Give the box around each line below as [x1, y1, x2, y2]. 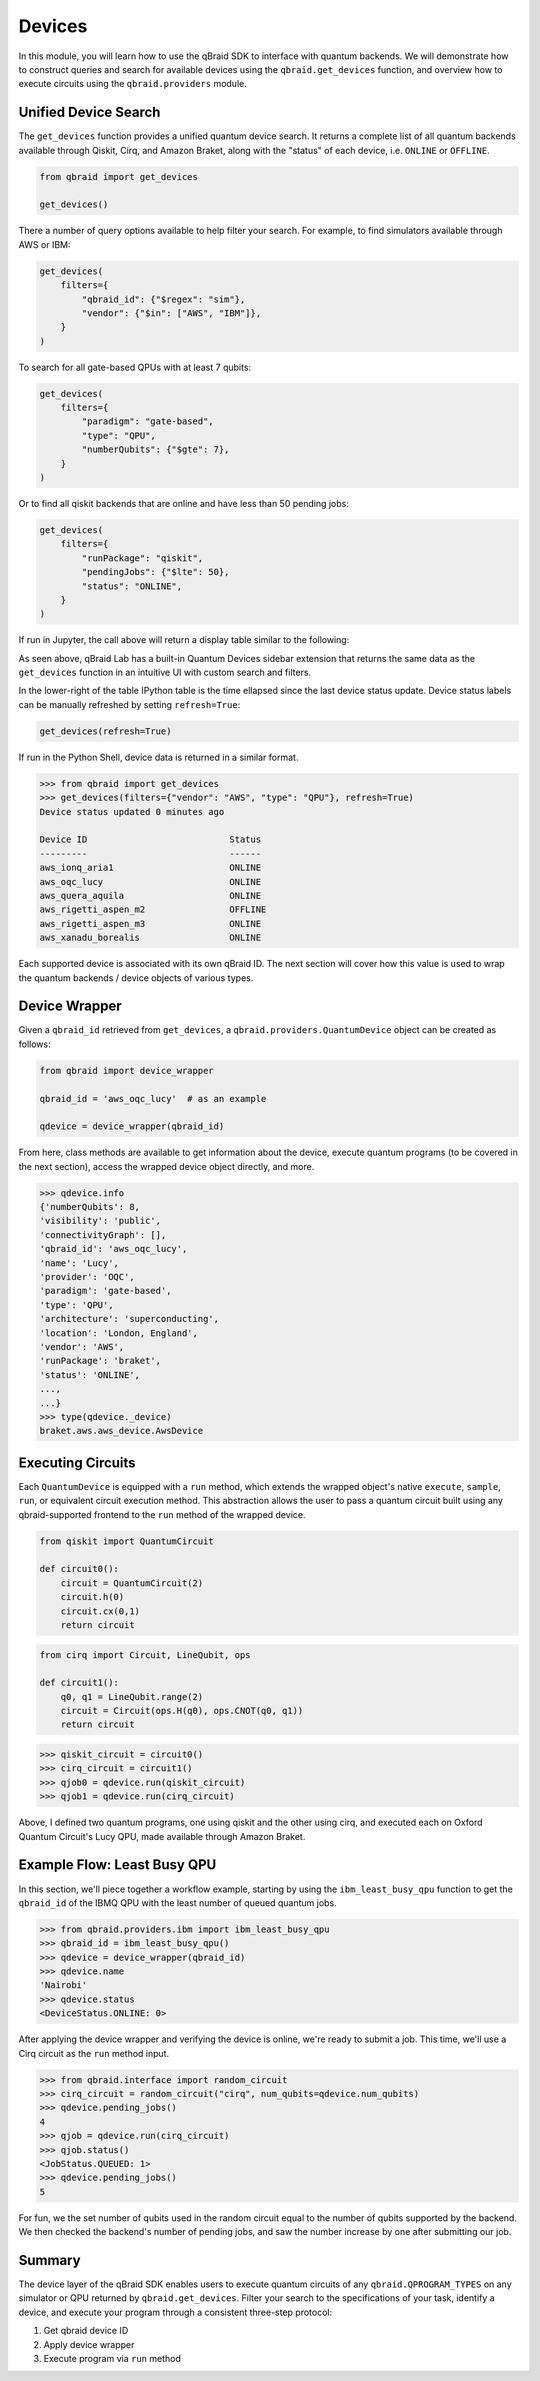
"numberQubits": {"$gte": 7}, [81, 444, 230, 455]
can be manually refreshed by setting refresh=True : [18, 698, 241, 710]
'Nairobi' [39, 1980, 88, 1991]
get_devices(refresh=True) [39, 725, 172, 737]
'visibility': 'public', [39, 1215, 162, 1227]
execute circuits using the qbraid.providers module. [18, 78, 247, 90]
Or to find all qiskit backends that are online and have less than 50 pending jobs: [18, 498, 349, 509]
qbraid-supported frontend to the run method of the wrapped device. [18, 1508, 306, 1520]
